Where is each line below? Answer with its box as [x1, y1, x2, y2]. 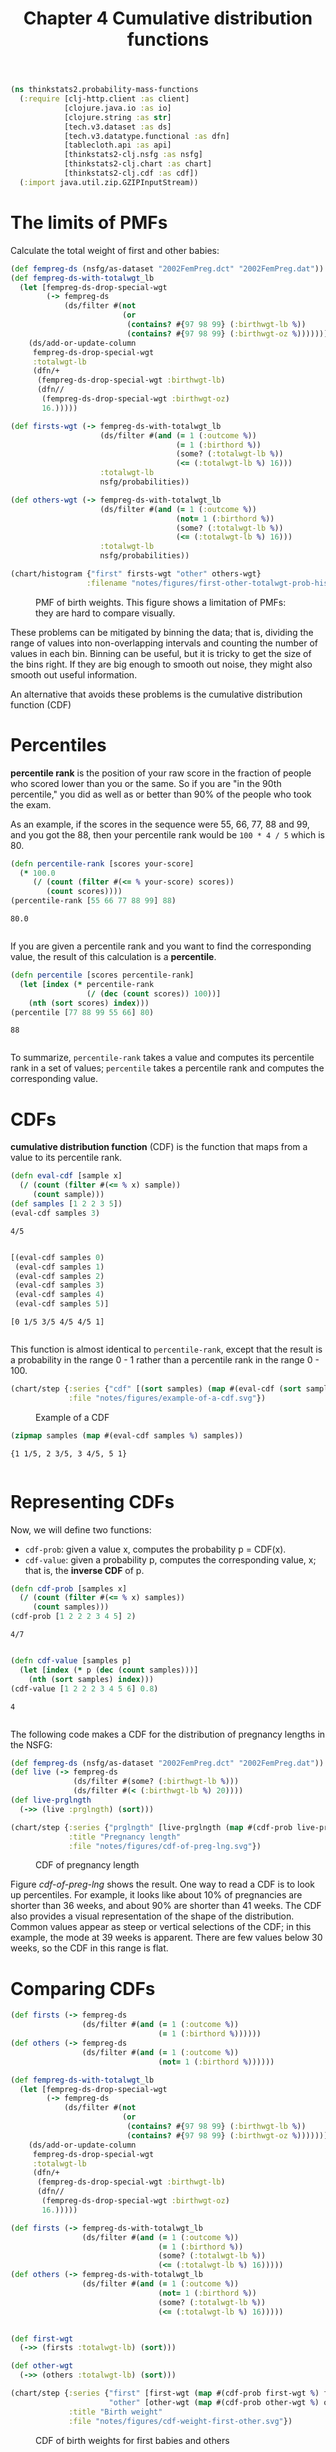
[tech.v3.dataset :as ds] [63, 122, 172, 132]
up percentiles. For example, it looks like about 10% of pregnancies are [10, 1889, 303, 1901]
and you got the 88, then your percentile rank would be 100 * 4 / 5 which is [10, 828, 325, 841]
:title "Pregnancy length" [68, 1832, 182, 1842]
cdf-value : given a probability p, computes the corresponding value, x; [24, 1553, 317, 1566]
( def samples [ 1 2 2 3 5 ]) [10, 1199, 123, 1209]
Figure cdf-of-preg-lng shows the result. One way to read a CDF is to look [10, 1878, 315, 1891]
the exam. [10, 798, 52, 811]
